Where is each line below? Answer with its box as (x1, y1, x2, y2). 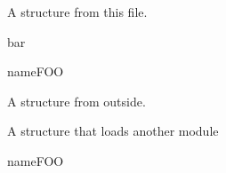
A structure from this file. (7, 3, 148, 20)
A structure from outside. (7, 91, 146, 110)
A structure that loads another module (7, 122, 219, 140)
